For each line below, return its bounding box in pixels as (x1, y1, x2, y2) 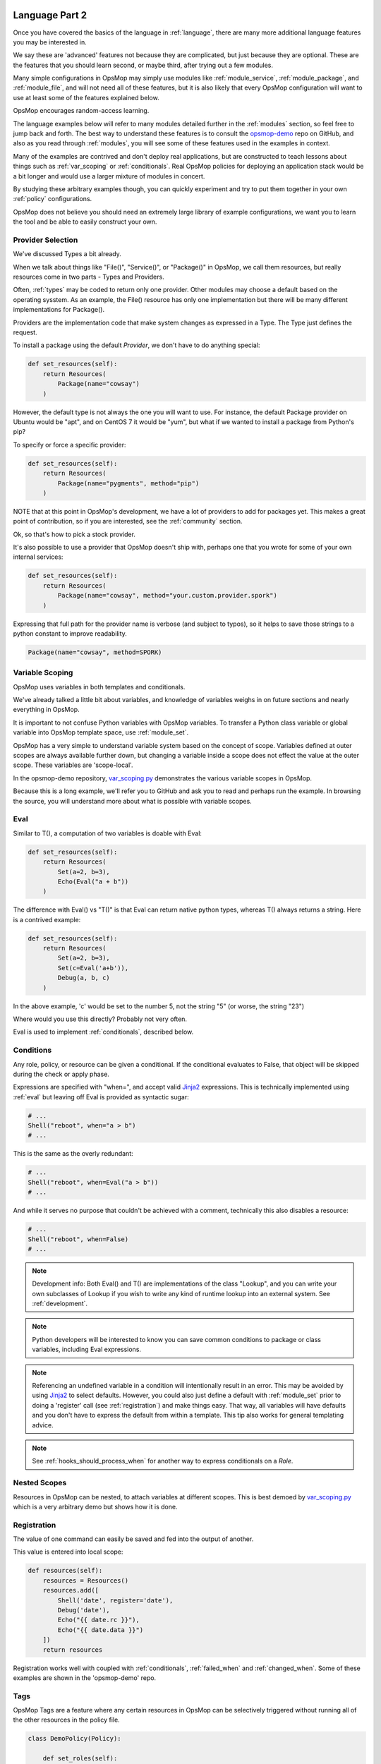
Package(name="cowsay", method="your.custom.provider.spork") (57, 591, 278, 600)
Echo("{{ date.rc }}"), (57, 1616, 140, 1624)
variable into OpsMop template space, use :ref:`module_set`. (13, 728, 189, 737)
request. (13, 328, 38, 337)
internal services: (13, 552, 64, 561)
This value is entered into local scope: (13, 1547, 123, 1556)
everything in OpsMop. (13, 706, 80, 714)
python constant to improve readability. (13, 629, 127, 638)
